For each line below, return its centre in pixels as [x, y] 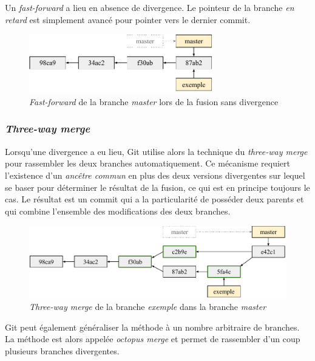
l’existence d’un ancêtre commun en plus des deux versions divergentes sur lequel [155, 175]
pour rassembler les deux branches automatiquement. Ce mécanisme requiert [147, 163]
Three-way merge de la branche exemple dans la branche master [148, 307]
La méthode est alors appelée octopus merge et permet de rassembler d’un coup [153, 339]
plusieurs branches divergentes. [62, 350]
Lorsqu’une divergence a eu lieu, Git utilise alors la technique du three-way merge [156, 151]
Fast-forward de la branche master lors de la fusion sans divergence [154, 101]
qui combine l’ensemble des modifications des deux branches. [118, 211]
